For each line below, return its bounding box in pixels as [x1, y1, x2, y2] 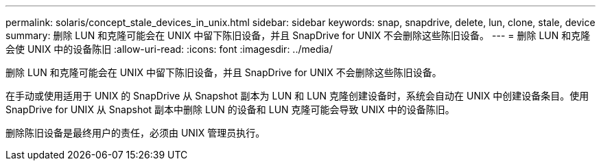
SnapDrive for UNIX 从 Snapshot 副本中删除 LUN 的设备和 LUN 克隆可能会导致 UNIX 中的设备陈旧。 [5, 104, 455, 115]
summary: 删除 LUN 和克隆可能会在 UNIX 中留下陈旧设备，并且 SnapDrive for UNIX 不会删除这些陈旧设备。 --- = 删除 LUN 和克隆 [5, 29, 591, 41]
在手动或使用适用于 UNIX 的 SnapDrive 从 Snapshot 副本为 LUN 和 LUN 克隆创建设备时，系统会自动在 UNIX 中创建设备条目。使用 [5, 90, 589, 102]
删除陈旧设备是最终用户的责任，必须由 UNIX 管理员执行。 [5, 127, 266, 139]
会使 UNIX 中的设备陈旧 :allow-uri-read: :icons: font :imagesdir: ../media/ [5, 43, 333, 55]
